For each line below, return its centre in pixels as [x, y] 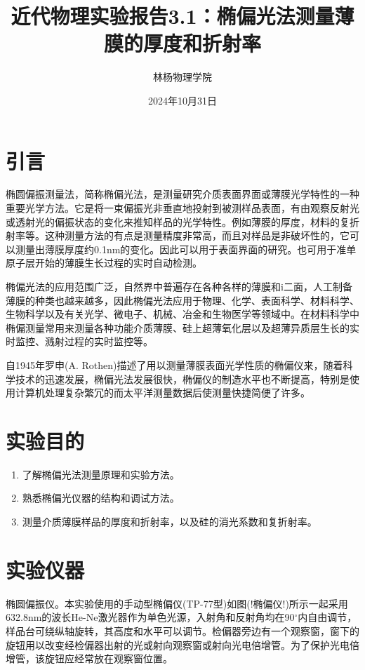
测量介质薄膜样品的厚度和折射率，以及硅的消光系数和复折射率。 [170, 522]
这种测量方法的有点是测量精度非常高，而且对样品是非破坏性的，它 [197, 235]
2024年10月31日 [182, 100]
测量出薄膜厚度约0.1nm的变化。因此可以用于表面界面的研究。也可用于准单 [186, 249]
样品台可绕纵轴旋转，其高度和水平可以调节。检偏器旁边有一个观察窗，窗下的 [182, 630]
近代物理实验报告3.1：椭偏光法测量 [173, 16]
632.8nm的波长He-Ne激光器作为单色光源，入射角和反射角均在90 [150, 617]
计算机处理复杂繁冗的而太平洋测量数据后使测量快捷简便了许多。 [162, 393]
